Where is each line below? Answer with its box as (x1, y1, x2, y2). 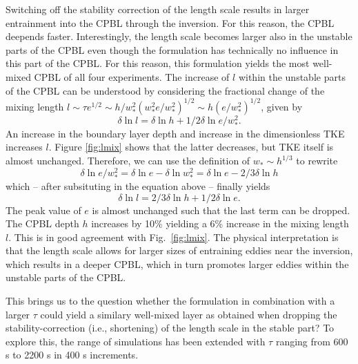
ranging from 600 (275, 334, 348, 348)
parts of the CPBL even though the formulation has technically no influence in (6, 42, 339, 57)
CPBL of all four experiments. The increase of (34, 69, 230, 84)
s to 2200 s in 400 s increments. (6, 347, 139, 362)
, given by (261, 99, 303, 113)
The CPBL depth (6, 216, 79, 231)
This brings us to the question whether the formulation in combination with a (6, 294, 335, 308)
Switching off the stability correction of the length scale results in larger (6, 2, 310, 16)
